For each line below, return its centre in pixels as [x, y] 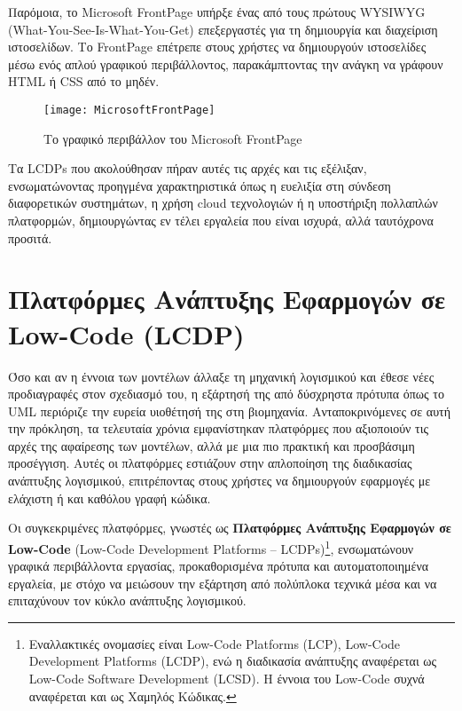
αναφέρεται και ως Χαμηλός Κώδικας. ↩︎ [133, 695]
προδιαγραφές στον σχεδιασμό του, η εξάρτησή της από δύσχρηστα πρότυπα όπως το [226, 394]
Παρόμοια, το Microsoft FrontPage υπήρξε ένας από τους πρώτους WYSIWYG [217, 12]
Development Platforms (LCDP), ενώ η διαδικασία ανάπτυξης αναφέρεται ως [233, 661]
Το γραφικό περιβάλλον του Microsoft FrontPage [173, 138]
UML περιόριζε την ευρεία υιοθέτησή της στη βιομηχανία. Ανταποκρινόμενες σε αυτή [230, 411]
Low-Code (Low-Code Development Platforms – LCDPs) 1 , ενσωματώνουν [211, 547]
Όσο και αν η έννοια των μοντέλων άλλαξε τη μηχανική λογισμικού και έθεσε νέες [221, 376]
